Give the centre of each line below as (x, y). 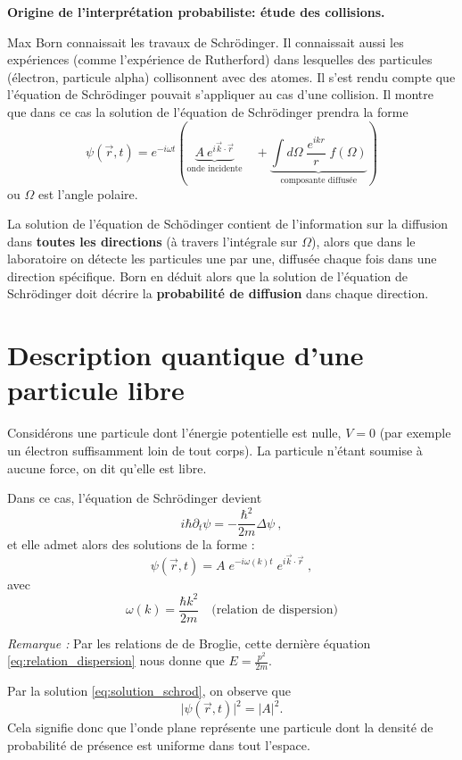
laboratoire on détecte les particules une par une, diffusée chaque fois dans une (222, 259)
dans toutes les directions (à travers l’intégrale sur (153, 241)
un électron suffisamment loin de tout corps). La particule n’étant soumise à (215, 450)
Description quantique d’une (186, 355)
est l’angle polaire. (88, 193)
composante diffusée (318, 180)
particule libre (96, 390)
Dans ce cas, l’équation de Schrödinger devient (135, 498)
